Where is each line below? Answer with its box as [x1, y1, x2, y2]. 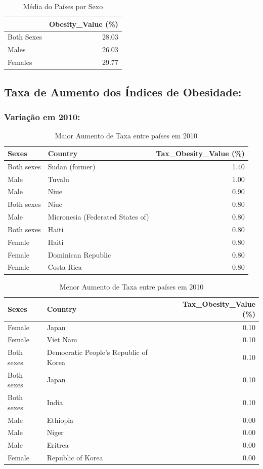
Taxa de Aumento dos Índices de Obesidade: [4, 84, 242, 99]
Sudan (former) [48, 161, 96, 171]
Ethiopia [47, 414, 74, 425]
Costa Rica [48, 262, 82, 272]
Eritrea [47, 440, 69, 450]
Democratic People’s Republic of [47, 347, 148, 357]
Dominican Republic [48, 249, 111, 260]
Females [8, 57, 32, 67]
